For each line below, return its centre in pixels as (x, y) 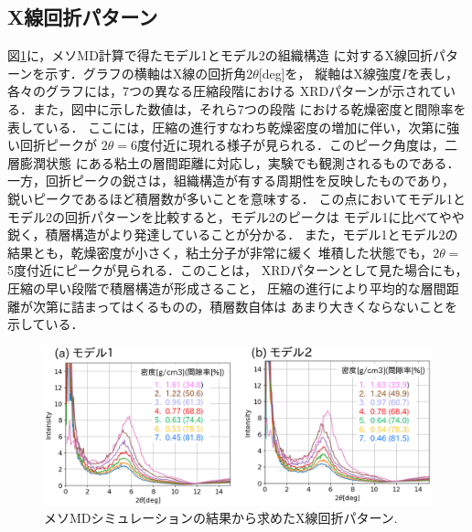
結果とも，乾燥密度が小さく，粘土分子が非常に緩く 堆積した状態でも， (220, 252)
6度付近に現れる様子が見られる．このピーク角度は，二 (294, 145)
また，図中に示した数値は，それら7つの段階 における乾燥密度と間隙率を (249, 108)
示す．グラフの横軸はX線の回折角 (146, 73)
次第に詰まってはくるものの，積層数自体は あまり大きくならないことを (245, 306)
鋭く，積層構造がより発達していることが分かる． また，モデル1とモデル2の (233, 234)
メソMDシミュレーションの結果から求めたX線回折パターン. (221, 518)
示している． (46, 324)
